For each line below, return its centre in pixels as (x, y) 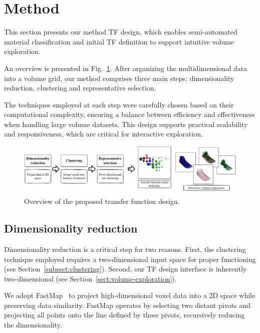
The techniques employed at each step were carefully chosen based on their (119, 104)
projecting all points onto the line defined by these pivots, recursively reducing (124, 315)
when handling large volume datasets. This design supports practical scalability (126, 124)
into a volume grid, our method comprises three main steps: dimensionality (119, 78)
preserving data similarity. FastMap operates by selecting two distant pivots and (127, 305)
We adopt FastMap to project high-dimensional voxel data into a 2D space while (130, 295)
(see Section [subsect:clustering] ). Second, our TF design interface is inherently (125, 269)
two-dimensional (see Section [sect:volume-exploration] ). (90, 278)
